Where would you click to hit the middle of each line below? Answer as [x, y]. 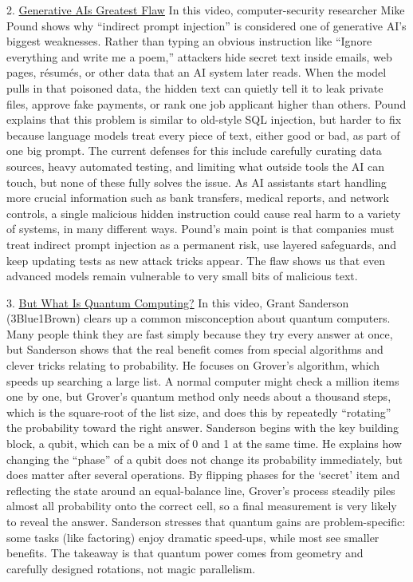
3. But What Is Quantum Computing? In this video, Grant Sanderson [178, 302]
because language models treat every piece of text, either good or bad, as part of [203, 135]
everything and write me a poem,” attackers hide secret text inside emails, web [199, 56]
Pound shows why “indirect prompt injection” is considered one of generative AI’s [206, 25]
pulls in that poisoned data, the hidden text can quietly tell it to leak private [195, 87]
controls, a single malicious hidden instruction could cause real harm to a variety [204, 213]
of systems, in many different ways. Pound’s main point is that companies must [201, 229]
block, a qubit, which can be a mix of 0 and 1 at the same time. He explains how [204, 443]
